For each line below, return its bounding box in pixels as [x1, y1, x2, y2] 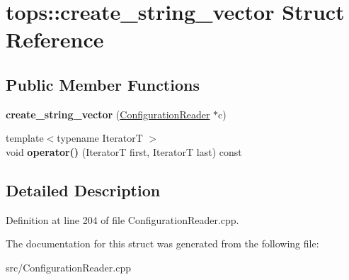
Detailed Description [6, 179, 161, 201]
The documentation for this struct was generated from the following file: [6, 236, 319, 251]
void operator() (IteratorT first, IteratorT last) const [6, 144, 242, 159]
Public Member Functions [6, 73, 200, 95]
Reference [6, 25, 104, 54]
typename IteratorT [57, 130, 143, 145]
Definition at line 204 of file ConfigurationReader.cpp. [6, 212, 239, 227]
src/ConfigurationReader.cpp [6, 259, 131, 274]
